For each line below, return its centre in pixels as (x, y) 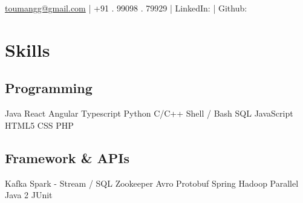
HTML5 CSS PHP (39, 125)
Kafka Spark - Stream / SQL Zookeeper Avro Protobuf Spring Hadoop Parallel (152, 183)
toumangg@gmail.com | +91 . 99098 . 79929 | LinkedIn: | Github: (126, 8)
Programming (49, 88)
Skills (28, 49)
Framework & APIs (67, 157)
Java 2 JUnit (29, 195)
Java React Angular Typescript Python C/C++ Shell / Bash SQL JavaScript (149, 113)
